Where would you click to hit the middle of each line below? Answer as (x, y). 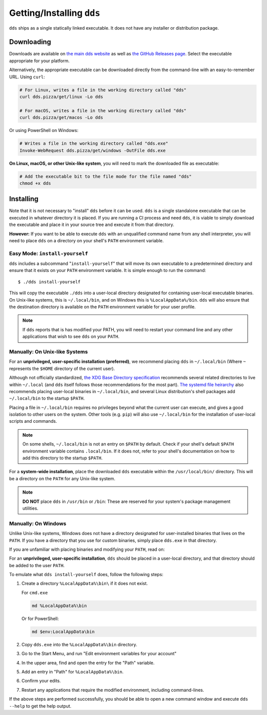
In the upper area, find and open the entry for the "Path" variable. (88, 663)
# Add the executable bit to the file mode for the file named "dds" (106, 176)
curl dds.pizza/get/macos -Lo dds (61, 118)
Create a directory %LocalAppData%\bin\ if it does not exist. (85, 583)
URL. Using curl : (27, 77)
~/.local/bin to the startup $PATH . (47, 399)
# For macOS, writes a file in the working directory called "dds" (103, 111)
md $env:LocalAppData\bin (63, 631)
